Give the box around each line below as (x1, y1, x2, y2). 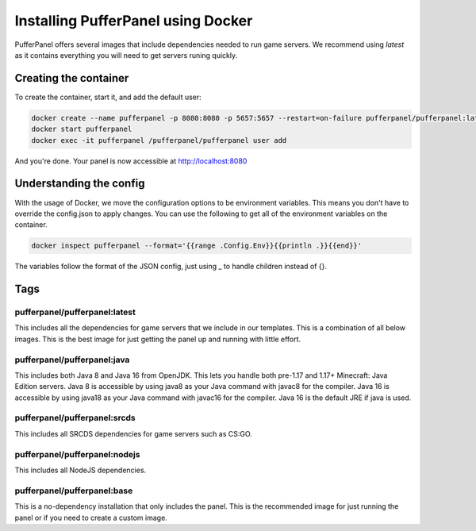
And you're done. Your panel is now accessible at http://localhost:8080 (14, 156, 248, 166)
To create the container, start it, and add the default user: (14, 92, 202, 102)
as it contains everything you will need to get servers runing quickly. (14, 50, 238, 60)
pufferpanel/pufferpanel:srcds (14, 413, 136, 424)
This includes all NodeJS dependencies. (14, 465, 147, 475)
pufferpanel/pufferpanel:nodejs (14, 448, 140, 460)
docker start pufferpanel (31, 125, 132, 134)
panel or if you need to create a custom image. (14, 513, 168, 522)
